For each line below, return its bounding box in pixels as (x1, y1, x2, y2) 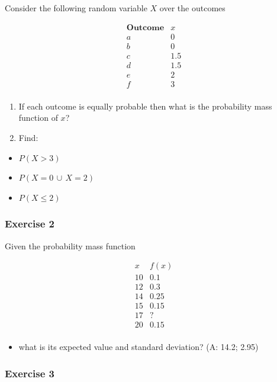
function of (18, 111, 58, 124)
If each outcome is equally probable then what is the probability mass (18, 99, 272, 112)
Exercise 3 (5, 365, 54, 380)
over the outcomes (159, 2, 226, 14)
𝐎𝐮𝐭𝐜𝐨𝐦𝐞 (126, 23, 165, 32)
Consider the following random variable (5, 2, 147, 14)
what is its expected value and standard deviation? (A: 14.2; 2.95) (18, 341, 259, 353)
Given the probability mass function (5, 239, 136, 252)
